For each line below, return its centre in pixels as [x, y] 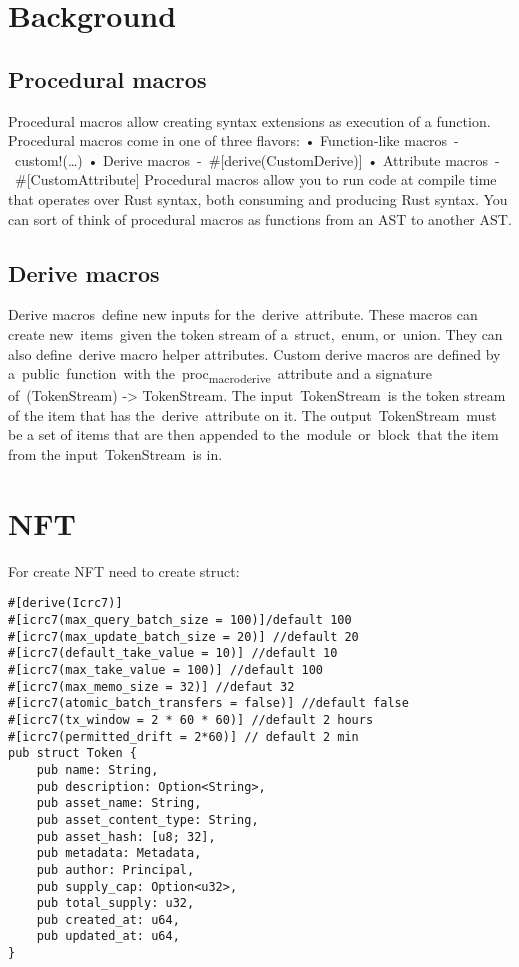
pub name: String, [97, 769]
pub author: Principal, [115, 869]
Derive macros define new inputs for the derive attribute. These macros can [243, 314]
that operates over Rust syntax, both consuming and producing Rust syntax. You [258, 198]
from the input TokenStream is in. [115, 454]
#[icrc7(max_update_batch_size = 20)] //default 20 [183, 636]
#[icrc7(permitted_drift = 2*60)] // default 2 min [183, 736]
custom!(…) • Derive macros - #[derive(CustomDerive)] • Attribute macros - [257, 159]
